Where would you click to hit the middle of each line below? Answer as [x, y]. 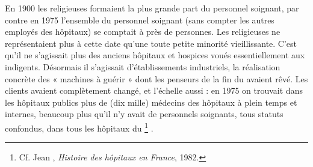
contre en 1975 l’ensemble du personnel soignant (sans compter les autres [140, 20]
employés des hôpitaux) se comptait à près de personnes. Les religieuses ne [143, 32]
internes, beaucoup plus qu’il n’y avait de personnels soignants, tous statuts [144, 114]
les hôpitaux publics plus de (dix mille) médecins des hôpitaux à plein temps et [151, 102]
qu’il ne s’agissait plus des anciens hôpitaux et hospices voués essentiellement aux [155, 55]
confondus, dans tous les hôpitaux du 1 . [79, 127]
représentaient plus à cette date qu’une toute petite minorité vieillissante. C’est [151, 43]
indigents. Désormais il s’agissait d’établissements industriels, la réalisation [143, 66]
